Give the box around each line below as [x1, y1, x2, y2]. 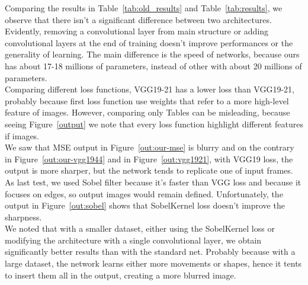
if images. [5, 129, 40, 142]
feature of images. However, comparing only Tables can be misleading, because [5, 106, 290, 119]
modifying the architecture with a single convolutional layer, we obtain [5, 233, 262, 246]
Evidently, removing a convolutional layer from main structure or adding [5, 25, 269, 37]
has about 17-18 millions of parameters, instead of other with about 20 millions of [5, 59, 302, 72]
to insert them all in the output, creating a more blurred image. [5, 268, 236, 281]
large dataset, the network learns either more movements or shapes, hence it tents [5, 257, 302, 270]
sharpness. [5, 210, 42, 223]
